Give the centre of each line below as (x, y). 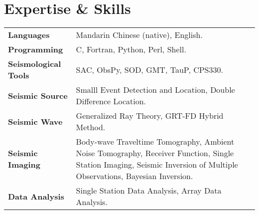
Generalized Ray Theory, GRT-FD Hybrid (150, 116)
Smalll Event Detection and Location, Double (155, 90)
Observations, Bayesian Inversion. (134, 176)
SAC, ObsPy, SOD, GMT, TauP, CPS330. (149, 69)
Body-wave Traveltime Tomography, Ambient (155, 142)
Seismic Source (38, 95)
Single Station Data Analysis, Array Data (149, 191)
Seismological (35, 64)
